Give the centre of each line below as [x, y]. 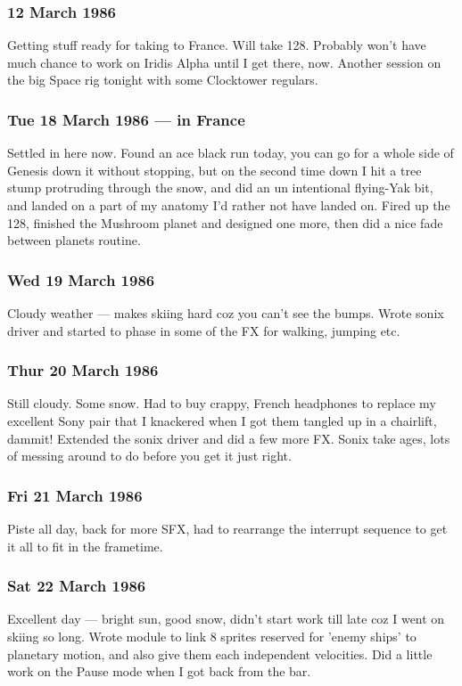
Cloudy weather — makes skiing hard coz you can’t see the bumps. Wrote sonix [226, 313]
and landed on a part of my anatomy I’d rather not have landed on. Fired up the [229, 205]
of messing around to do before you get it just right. [149, 456]
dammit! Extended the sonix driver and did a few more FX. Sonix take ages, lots [229, 438]
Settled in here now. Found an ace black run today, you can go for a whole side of [231, 153]
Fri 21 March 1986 [75, 495]
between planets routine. [74, 240]
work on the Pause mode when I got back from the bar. [159, 671]
